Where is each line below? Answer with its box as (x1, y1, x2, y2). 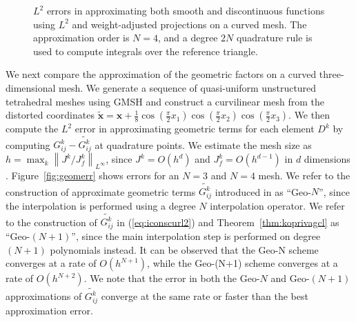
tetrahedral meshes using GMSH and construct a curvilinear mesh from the (6, 94, 324, 108)
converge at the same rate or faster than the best (101, 289, 308, 303)
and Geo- (270, 271, 310, 285)
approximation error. (6, 303, 93, 317)
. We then (288, 108, 330, 122)
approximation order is (33, 30, 130, 45)
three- (319, 67, 344, 81)
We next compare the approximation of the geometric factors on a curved (6, 67, 317, 81)
